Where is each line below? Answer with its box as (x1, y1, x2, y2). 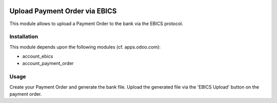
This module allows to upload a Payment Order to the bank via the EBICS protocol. (9, 20, 184, 27)
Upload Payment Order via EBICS (9, 7, 117, 15)
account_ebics (22, 53, 53, 59)
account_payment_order (22, 60, 74, 67)
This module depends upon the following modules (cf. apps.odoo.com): (9, 44, 161, 50)
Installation (9, 33, 38, 40)
